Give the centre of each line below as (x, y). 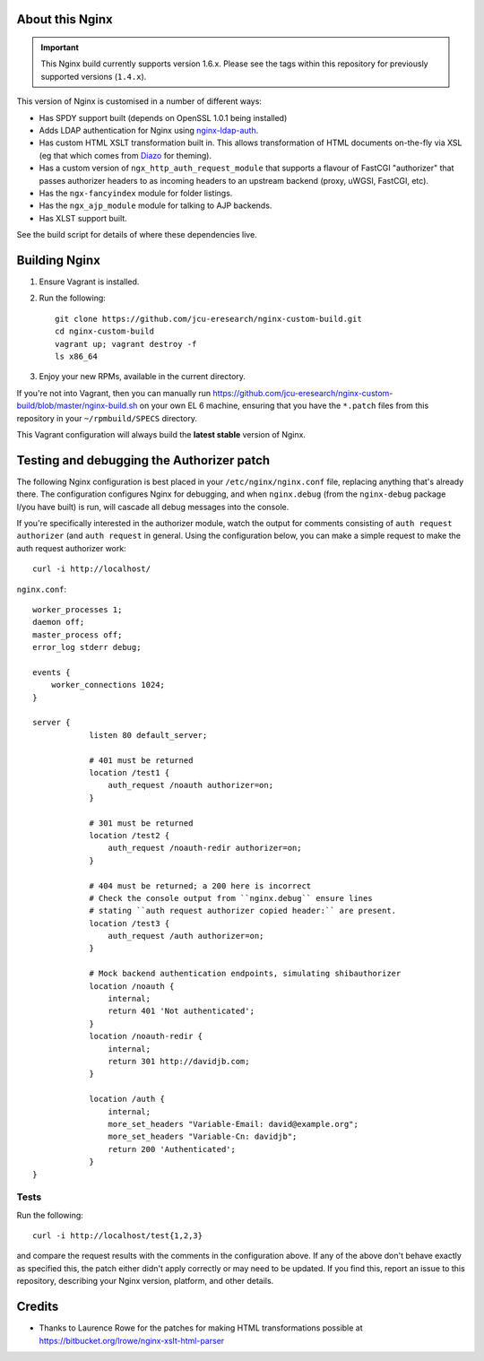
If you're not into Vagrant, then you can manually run (114, 393)
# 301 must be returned (141, 823)
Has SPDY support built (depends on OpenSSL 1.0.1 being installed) (163, 117)
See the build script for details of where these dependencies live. (137, 235)
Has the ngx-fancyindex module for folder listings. (136, 193)
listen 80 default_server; (148, 735)
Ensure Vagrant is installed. (89, 282)
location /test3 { (130, 923)
